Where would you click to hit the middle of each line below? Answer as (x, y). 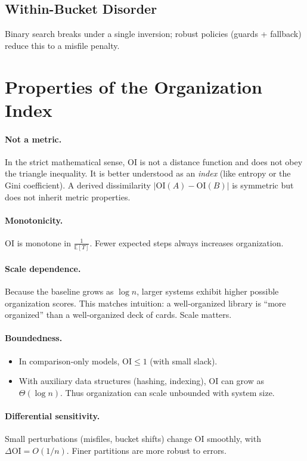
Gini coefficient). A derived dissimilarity (78, 185)
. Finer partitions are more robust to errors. (146, 450)
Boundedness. (34, 338)
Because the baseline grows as (59, 291)
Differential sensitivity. (52, 415)
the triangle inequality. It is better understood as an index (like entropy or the (148, 173)
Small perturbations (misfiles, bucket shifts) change (98, 439)
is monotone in (44, 242)
